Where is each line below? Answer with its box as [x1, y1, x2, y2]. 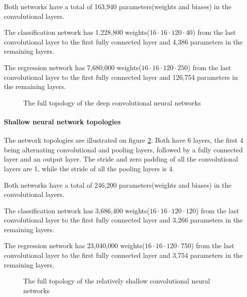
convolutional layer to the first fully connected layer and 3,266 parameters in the [4, 215, 243, 225]
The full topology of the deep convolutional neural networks [23, 97, 201, 107]
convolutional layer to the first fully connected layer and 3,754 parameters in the [4, 250, 243, 260]
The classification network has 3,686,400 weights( [4, 205, 150, 215]
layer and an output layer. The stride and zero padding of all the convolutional [4, 154, 238, 164]
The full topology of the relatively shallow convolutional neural [23, 276, 210, 286]
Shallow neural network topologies [4, 116, 121, 126]
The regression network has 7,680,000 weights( [4, 62, 141, 72]
